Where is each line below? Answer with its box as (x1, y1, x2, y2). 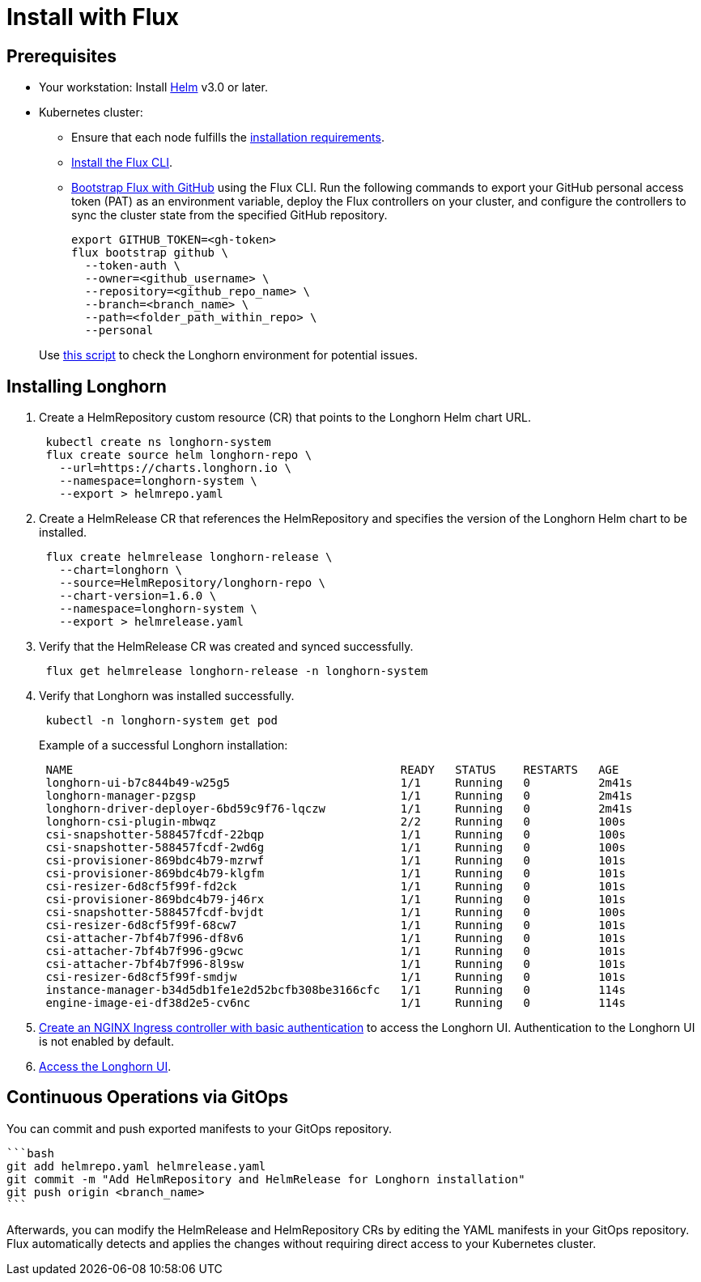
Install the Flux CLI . (71, 155, 173, 170)
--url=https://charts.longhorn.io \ (59, 461, 291, 475)
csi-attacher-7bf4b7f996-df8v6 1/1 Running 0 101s (45, 932, 626, 945)
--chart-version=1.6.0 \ (59, 589, 217, 603)
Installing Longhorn (6, 376, 167, 397)
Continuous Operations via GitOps (6, 1087, 288, 1108)
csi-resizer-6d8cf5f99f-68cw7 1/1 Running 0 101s (45, 919, 626, 932)
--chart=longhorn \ (59, 563, 183, 577)
